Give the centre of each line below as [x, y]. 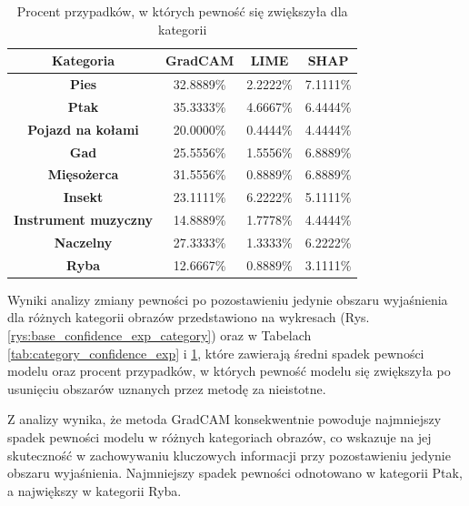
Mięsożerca [83, 174]
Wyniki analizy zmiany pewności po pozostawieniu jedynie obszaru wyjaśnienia [228, 299]
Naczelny [83, 242]
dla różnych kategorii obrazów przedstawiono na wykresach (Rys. [189, 317]
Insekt [83, 197]
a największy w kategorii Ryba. [95, 490]
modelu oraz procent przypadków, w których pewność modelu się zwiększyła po [229, 371]
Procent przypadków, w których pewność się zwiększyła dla [182, 11]
